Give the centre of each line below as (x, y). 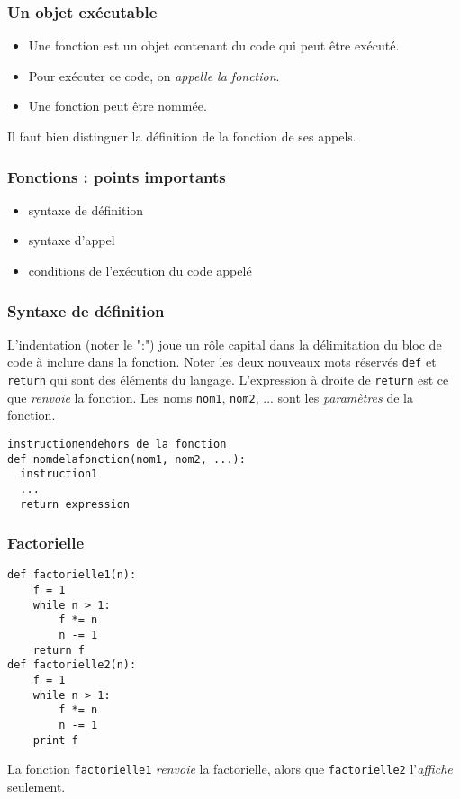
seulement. (36, 786)
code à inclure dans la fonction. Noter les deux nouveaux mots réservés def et (222, 362)
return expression (75, 504)
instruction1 (59, 474)
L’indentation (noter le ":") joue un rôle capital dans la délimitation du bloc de (225, 344)
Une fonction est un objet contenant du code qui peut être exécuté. (214, 45)
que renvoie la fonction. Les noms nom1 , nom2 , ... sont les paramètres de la (210, 397)
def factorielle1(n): (72, 575)
